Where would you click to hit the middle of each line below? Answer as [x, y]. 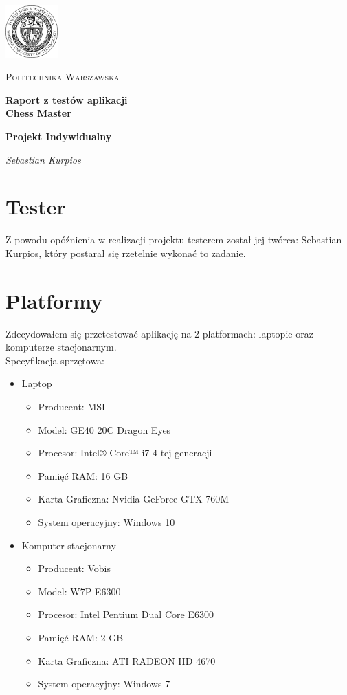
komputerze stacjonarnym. [61, 347]
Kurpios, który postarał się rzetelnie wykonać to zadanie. [126, 253]
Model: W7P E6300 [79, 591]
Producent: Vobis [74, 568]
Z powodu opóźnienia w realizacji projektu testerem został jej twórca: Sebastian [174, 240]
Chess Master [38, 113]
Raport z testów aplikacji [67, 99]
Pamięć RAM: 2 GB [81, 637]
